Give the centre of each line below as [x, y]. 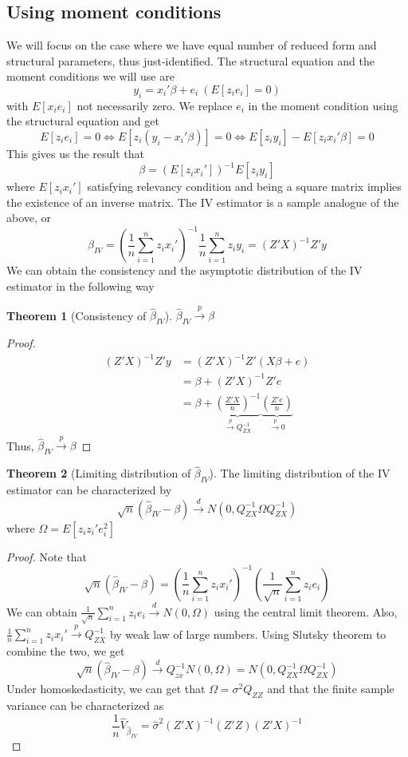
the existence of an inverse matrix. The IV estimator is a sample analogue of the [203, 202]
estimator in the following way [80, 285]
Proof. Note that [47, 556]
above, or [29, 218]
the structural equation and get [83, 121]
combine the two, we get [66, 651]
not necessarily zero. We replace [155, 105]
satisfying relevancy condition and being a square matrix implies [244, 186]
